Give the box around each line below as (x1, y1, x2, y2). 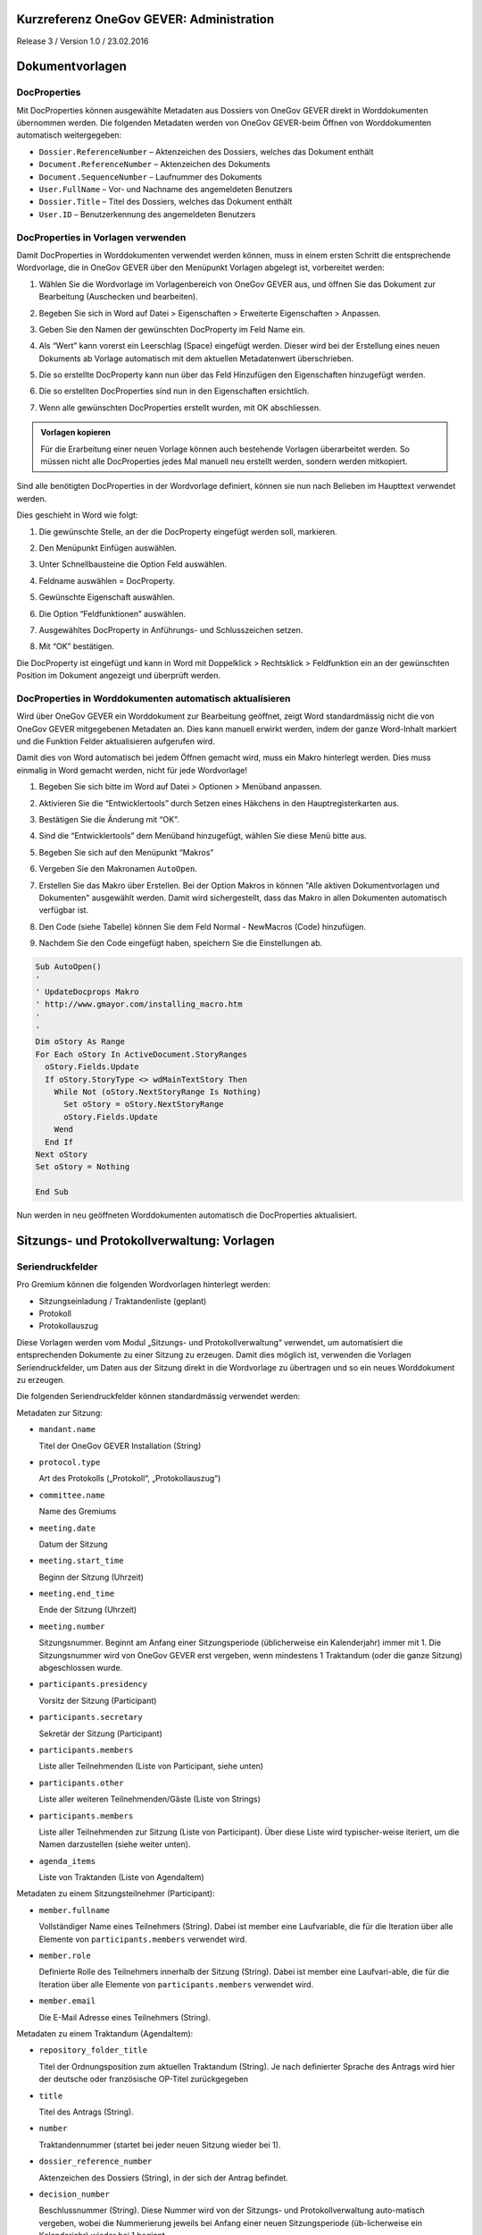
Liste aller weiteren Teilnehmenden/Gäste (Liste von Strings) (38, 1793, 261, 1805)
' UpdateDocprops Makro (35, 986, 140, 997)
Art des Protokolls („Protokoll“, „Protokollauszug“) (38, 1473, 221, 1484)
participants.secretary (38, 1712, 143, 1723)
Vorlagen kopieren (40, 427, 112, 438)
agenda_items (38, 1856, 96, 1866)
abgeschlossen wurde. (38, 1663, 123, 1674)
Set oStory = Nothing (35, 1162, 130, 1172)
